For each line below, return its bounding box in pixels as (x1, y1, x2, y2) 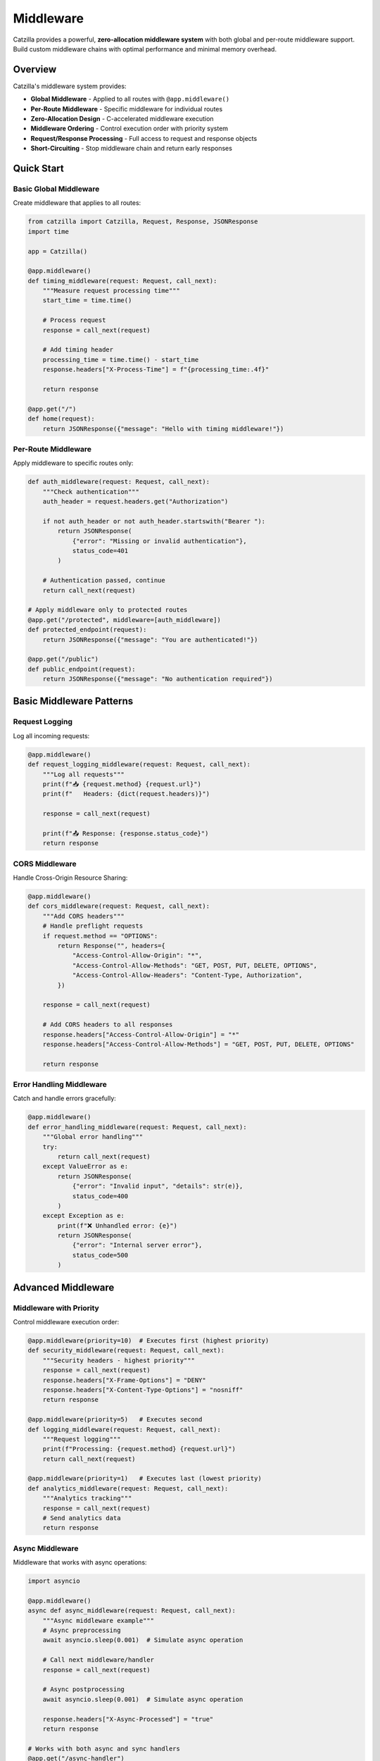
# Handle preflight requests (42, 922, 144, 930)
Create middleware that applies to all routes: (13, 199, 141, 207)
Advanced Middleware (13, 1281, 115, 1293)
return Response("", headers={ (57, 941, 165, 950)
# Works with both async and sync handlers (27, 1744, 181, 1753)
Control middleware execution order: (13, 1318, 120, 1326)
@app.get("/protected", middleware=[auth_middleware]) (27, 616, 221, 623)
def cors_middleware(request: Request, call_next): (27, 902, 210, 910)
